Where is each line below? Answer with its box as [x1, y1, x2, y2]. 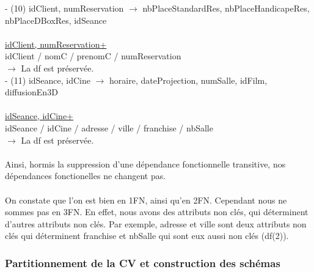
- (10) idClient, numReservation [5, 2, 124, 14]
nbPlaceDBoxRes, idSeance [5, 13, 107, 26]
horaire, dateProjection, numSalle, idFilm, [109, 73, 268, 86]
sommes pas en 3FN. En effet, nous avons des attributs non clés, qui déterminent [5, 205, 309, 218]
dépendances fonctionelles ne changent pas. [5, 169, 166, 182]
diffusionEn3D [5, 86, 58, 98]
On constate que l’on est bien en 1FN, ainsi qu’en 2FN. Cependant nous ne [5, 193, 287, 206]
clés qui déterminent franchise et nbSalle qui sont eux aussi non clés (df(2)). [5, 229, 289, 242]
